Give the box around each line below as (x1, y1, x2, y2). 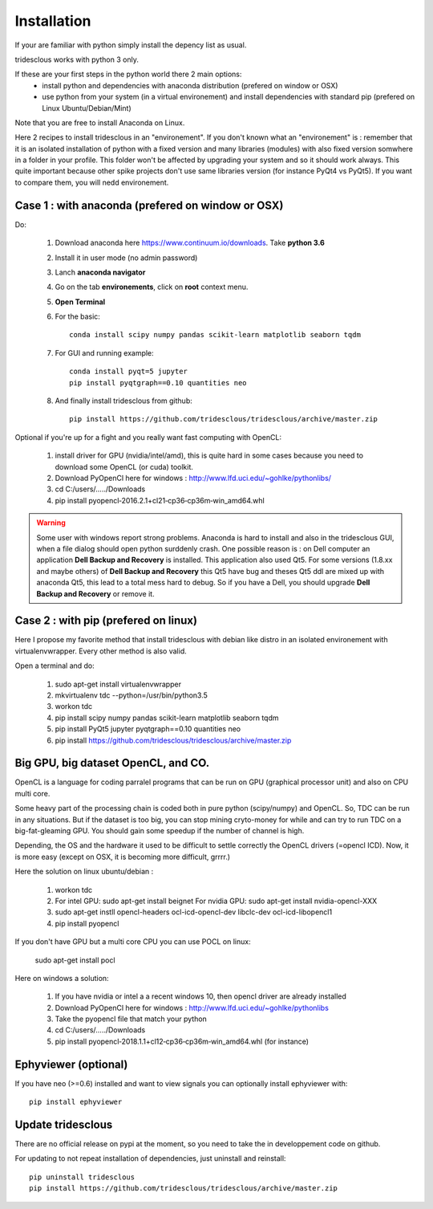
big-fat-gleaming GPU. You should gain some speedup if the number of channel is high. (14, 826, 305, 836)
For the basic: (55, 311, 100, 321)
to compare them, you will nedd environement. (14, 177, 169, 187)
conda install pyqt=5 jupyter (69, 367, 188, 377)
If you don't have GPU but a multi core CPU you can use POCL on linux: (14, 937, 252, 946)
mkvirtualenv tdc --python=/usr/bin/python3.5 (55, 690, 208, 700)
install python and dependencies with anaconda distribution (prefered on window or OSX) (42, 80, 338, 90)
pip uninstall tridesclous (29, 1172, 136, 1182)
